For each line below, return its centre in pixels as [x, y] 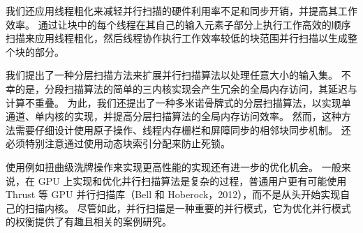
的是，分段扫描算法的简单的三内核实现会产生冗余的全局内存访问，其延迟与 [186, 88]
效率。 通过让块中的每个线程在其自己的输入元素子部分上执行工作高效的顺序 [178, 24]
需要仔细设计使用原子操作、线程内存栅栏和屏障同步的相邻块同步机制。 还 [183, 129]
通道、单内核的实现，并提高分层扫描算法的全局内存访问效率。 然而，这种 [173, 116]
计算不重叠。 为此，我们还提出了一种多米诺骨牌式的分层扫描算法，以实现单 [178, 102]
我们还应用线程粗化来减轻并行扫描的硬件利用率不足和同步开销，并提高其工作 [181, 10]
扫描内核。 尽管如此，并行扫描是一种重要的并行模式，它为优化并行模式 [188, 208]
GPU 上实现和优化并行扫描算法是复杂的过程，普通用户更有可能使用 [192, 180]
